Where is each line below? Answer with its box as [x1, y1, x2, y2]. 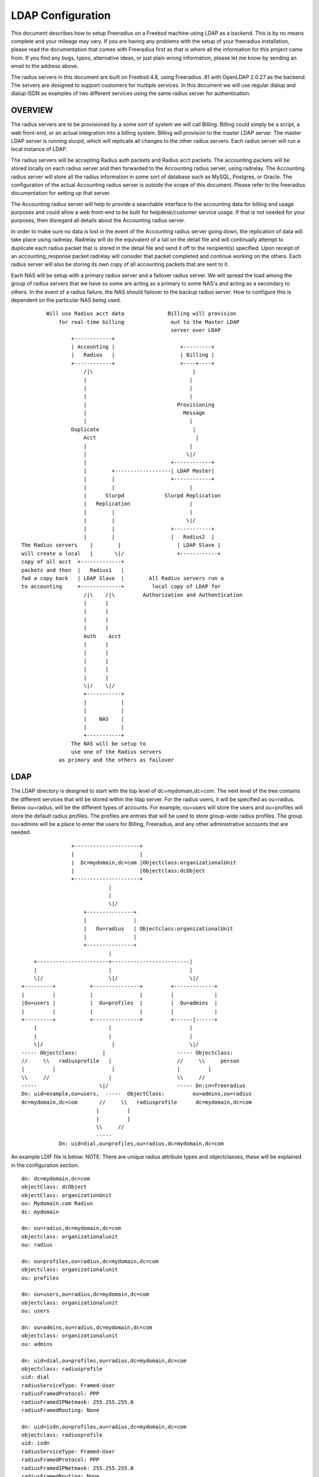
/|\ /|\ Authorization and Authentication [83, 591, 243, 598]
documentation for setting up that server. [11, 190, 111, 197]
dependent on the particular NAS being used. [11, 297, 122, 304]
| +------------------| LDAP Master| [83, 467, 215, 474]
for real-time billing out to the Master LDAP [58, 318, 240, 325]
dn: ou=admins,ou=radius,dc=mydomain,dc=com [21, 1324, 153, 1330]
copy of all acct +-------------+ [21, 558, 125, 565]
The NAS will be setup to [71, 740, 147, 747]
